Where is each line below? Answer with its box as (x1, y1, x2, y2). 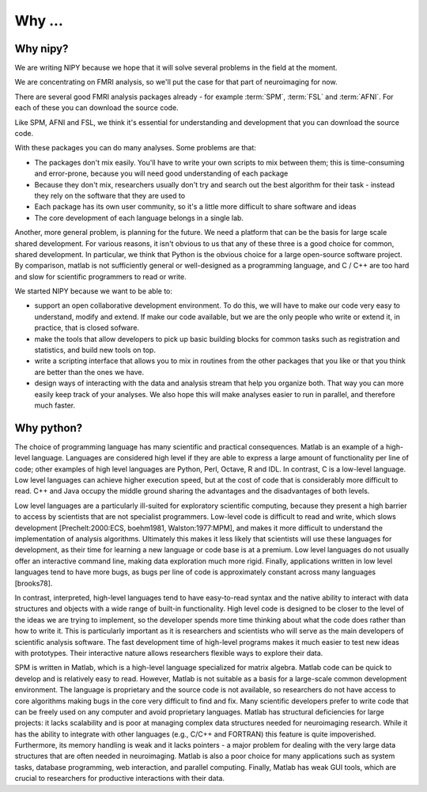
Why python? (14, 421, 83, 434)
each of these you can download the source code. (14, 103, 179, 112)
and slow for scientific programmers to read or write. (14, 271, 187, 281)
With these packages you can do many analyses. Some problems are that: (14, 143, 257, 153)
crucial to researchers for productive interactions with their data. (14, 774, 225, 783)
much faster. (34, 400, 76, 410)
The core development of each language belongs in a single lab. (34, 213, 244, 222)
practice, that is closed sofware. (34, 323, 140, 332)
